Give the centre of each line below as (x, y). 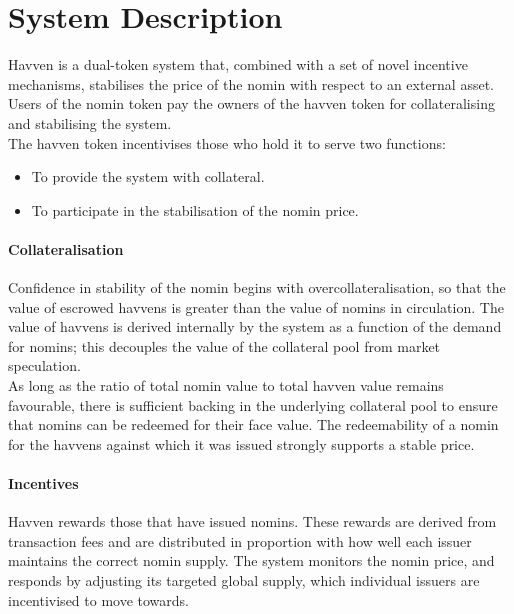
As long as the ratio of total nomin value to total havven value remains (226, 385)
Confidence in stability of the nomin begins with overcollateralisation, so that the (257, 287)
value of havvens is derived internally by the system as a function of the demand (255, 326)
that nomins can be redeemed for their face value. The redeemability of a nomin (253, 424)
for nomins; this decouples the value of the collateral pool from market (224, 345)
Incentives (43, 483)
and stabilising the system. (90, 122)
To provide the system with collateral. (148, 176)
